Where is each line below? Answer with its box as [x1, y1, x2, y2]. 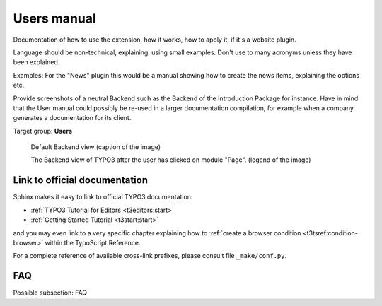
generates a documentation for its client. [13, 114, 132, 122]
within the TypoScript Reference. [45, 238, 141, 247]
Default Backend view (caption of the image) [30, 143, 161, 151]
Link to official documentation [13, 174, 149, 187]
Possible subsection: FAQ [13, 288, 88, 297]
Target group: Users [13, 126, 73, 135]
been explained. [13, 58, 60, 66]
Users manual [13, 11, 97, 26]
